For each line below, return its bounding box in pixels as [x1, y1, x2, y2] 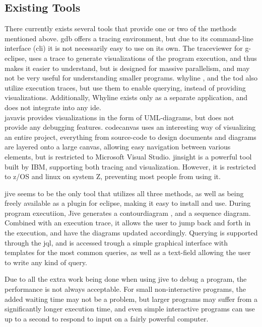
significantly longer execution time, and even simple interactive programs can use [5, 303, 255, 314]
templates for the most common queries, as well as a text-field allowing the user [5, 247, 251, 258]
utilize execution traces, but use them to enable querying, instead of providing [5, 82, 246, 93]
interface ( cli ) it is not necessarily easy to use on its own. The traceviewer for [5, 43, 243, 53]
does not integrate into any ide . [5, 102, 101, 112]
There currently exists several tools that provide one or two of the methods [5, 23, 237, 34]
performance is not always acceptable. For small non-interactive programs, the [5, 284, 246, 294]
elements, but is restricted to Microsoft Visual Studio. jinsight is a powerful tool [5, 151, 252, 161]
